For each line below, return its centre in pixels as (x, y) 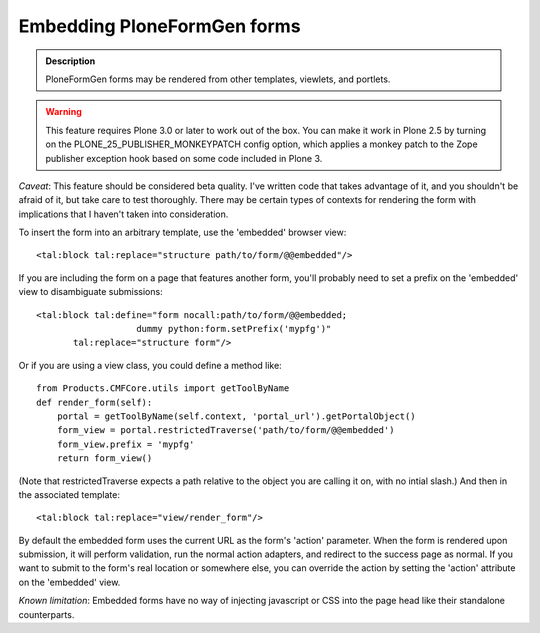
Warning (63, 112)
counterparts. (46, 614)
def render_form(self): (94, 402)
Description (70, 61)
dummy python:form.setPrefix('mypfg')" (234, 329)
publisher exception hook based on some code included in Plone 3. (184, 158)
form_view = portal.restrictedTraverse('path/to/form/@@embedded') (225, 430)
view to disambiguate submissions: (91, 292)
